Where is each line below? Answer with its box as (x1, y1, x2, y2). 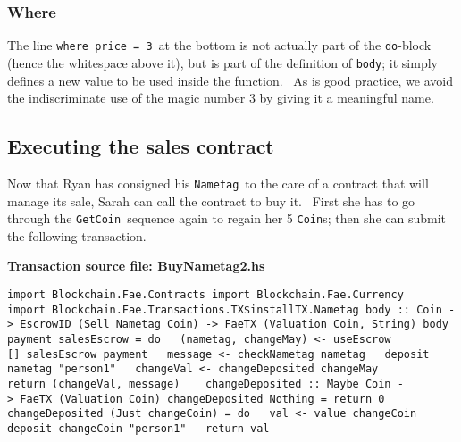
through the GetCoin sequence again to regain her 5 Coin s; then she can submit (7, 209, 447, 228)
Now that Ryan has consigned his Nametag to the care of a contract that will (7, 173, 429, 192)
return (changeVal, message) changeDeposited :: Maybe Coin (7, 377, 391, 390)
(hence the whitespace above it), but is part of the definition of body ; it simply (7, 53, 438, 71)
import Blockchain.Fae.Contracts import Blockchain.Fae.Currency (7, 288, 404, 302)
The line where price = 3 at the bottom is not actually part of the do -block (7, 36, 432, 54)
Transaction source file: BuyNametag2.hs (7, 256, 265, 275)
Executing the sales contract (7, 132, 274, 160)
